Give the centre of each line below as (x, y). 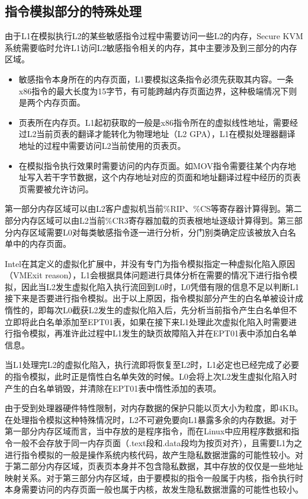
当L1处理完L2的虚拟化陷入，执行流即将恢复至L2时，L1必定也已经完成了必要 (152, 365)
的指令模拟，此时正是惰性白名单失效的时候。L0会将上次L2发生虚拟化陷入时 (151, 376)
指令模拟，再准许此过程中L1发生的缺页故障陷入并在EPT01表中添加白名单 (155, 333)
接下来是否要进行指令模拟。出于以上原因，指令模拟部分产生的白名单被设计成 (154, 298)
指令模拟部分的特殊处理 (73, 11)
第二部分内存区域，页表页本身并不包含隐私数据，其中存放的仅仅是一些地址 (158, 466)
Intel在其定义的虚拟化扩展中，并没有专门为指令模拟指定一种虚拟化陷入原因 (150, 263)
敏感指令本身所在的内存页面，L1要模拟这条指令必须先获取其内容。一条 (156, 79)
